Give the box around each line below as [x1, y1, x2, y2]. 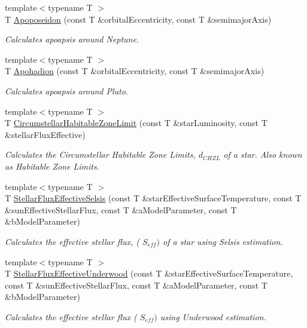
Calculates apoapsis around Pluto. [5, 84, 129, 97]
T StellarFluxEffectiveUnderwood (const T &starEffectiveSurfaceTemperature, [5, 267, 293, 280]
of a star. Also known [223, 148, 302, 161]
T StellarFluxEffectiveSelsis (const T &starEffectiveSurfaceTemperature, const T [5, 192, 302, 204]
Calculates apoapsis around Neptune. [5, 33, 139, 45]
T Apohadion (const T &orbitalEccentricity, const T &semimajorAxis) [5, 65, 265, 77]
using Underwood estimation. [160, 310, 266, 323]
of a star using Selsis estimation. [163, 235, 283, 247]
